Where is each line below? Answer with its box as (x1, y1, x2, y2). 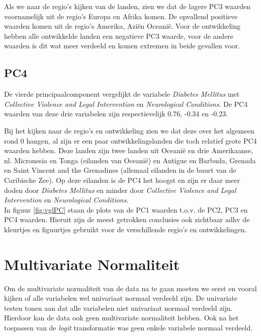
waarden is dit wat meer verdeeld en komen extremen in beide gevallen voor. (4, 40, 240, 51)
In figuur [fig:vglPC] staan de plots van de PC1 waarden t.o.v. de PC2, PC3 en (4, 204, 248, 215)
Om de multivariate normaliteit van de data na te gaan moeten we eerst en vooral (4, 283, 257, 293)
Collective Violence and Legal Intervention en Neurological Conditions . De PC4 (4, 98, 248, 109)
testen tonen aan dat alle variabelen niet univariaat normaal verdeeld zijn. (4, 302, 233, 313)
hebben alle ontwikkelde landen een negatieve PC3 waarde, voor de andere (4, 30, 234, 41)
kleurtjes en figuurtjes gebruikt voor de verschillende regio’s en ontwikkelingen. (4, 224, 247, 234)
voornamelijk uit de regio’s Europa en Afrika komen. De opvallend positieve (4, 11, 238, 21)
